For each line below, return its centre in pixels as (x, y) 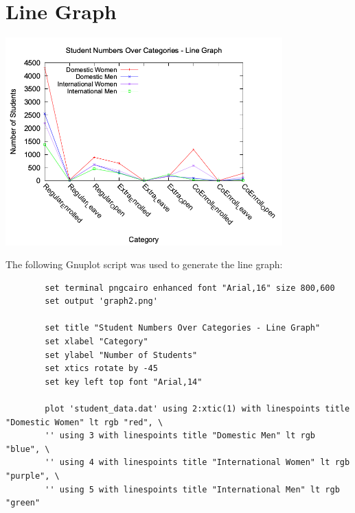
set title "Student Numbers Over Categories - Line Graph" (183, 328)
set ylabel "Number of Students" (121, 355)
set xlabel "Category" (96, 342)
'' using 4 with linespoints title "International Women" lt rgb (197, 463)
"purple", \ (33, 476)
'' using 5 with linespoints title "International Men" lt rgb (192, 489)
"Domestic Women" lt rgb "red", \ (84, 422)
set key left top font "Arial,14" (124, 382)
